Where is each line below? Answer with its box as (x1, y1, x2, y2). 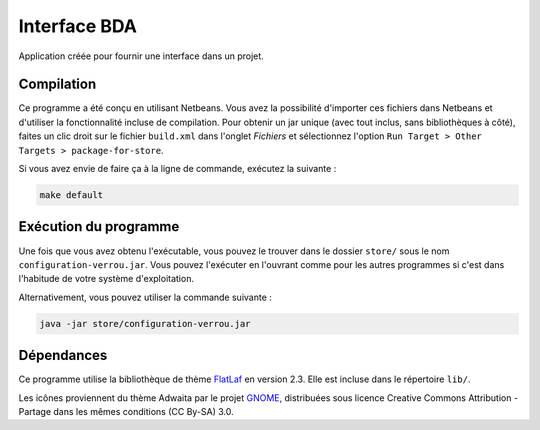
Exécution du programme (18, 218, 180, 235)
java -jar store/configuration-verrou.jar (39, 318, 251, 329)
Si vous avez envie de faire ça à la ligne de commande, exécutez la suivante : (18, 163, 337, 175)
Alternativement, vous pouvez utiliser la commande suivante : (18, 291, 272, 303)
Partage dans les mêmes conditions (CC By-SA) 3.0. (18, 405, 234, 417)
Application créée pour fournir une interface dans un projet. (18, 50, 264, 62)
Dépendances (18, 347, 108, 364)
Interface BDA (18, 15, 138, 37)
